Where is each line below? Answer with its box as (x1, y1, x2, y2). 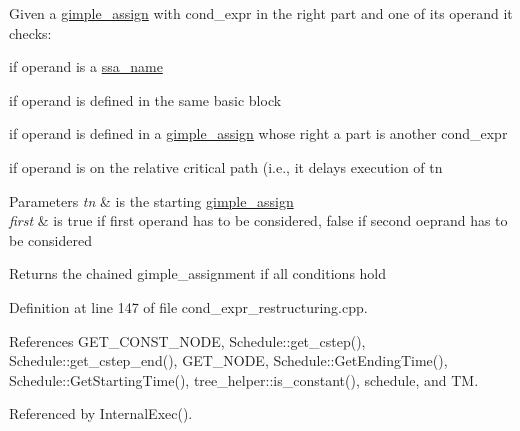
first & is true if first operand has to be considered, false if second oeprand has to (9, 210, 508, 231)
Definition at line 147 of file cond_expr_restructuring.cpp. (9, 296, 368, 317)
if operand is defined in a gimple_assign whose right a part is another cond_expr (9, 123, 508, 144)
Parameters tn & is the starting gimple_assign (9, 190, 294, 211)
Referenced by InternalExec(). (9, 403, 193, 424)
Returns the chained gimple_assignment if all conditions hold (9, 263, 387, 284)
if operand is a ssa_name (9, 56, 163, 77)
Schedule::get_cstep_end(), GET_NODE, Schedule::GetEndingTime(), (9, 350, 448, 371)
